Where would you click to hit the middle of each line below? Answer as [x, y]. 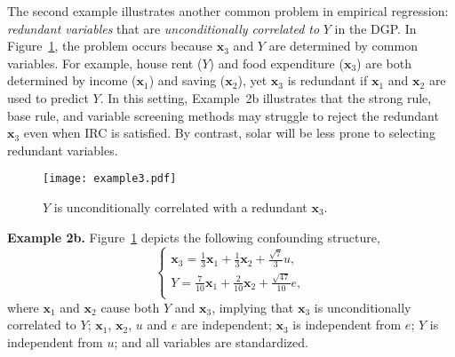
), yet [252, 80]
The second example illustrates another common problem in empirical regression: [228, 11]
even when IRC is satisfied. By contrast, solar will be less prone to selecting [229, 133]
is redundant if [327, 80]
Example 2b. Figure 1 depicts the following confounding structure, [194, 237]
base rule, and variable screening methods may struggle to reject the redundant [223, 115]
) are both [384, 63]
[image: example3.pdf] [110, 179]
